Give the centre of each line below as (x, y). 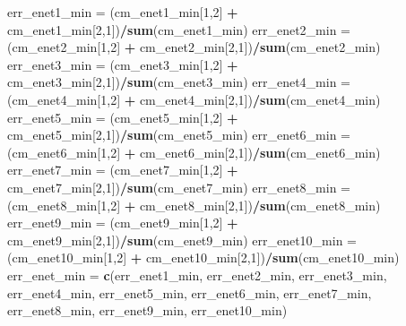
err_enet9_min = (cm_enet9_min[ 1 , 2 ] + (123, 223)
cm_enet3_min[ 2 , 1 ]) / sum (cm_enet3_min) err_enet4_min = (179, 82)
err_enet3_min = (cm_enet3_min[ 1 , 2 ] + (123, 64)
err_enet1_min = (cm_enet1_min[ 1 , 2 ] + (123, 12)
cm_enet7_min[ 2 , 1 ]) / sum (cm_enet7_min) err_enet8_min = (179, 187)
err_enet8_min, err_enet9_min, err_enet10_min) (147, 310)
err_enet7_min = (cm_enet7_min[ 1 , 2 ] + (123, 170)
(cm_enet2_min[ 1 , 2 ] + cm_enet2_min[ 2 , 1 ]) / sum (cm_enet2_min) (194, 47)
